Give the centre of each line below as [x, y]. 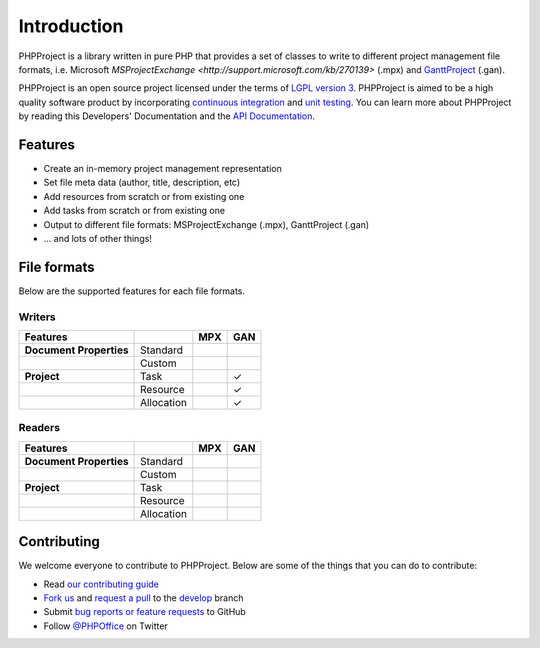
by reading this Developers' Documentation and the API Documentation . [166, 116]
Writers [37, 317]
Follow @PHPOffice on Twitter [106, 626]
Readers [39, 428]
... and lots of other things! [97, 238]
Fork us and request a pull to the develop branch [143, 598]
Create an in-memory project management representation [162, 169]
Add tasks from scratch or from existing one [134, 211]
